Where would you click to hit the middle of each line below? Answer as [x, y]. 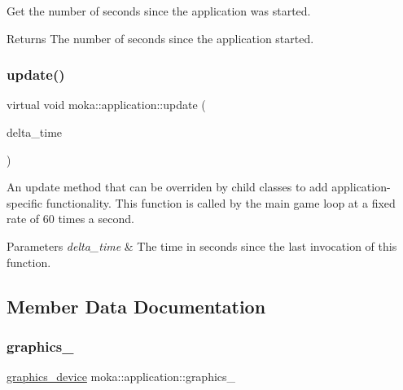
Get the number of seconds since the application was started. [159, 11]
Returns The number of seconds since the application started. [160, 38]
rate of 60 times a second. [70, 219]
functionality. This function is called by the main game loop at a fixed [221, 202]
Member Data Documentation [136, 306]
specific [25, 202]
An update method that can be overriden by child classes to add [167, 187]
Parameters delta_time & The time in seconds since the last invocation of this [202, 245]
